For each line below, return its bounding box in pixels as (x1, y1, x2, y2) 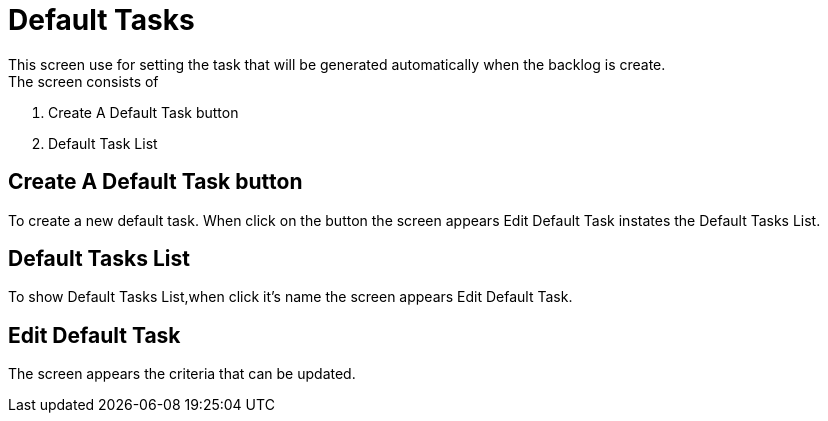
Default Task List (48, 134, 158, 152)
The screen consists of (8, 72, 159, 90)
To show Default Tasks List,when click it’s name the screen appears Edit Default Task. (8, 288, 573, 306)
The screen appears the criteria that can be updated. (8, 365, 356, 383)
